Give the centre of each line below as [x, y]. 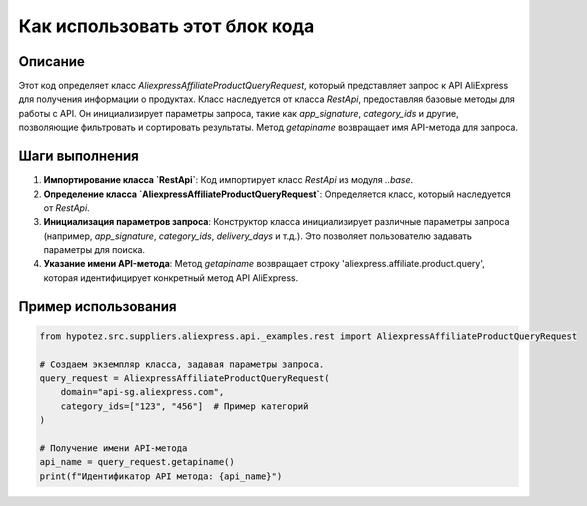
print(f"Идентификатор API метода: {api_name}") [161, 476]
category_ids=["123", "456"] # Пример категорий [184, 406]
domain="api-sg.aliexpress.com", [142, 392]
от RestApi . [66, 207]
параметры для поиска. [94, 250]
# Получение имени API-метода [113, 448]
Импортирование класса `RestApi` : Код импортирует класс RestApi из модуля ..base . [228, 180]
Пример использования [97, 306]
